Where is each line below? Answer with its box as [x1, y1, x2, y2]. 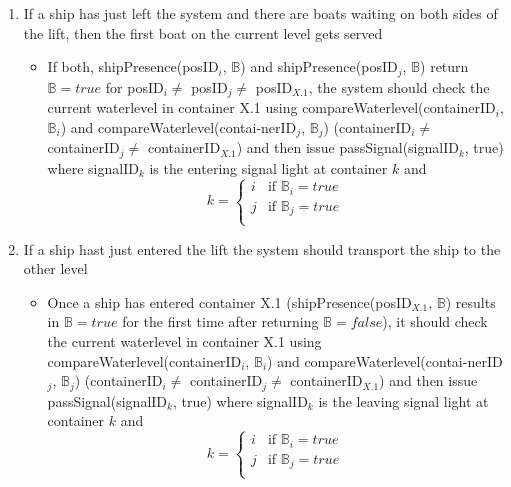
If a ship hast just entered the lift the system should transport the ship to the [23, 238, 501, 259]
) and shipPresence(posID [240, 56, 398, 77]
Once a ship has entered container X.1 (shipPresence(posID [47, 291, 412, 312]
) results [445, 291, 496, 312]
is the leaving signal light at [318, 390, 489, 411]
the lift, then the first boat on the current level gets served [23, 22, 383, 43]
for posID [105, 76, 164, 97]
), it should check [382, 311, 488, 332]
